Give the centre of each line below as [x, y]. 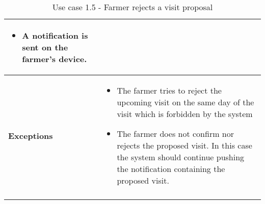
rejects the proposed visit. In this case [184, 145]
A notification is [55, 35]
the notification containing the [171, 169]
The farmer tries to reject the [169, 90]
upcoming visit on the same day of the [185, 102]
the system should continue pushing [181, 157]
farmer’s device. [55, 59]
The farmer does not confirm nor [175, 134]
